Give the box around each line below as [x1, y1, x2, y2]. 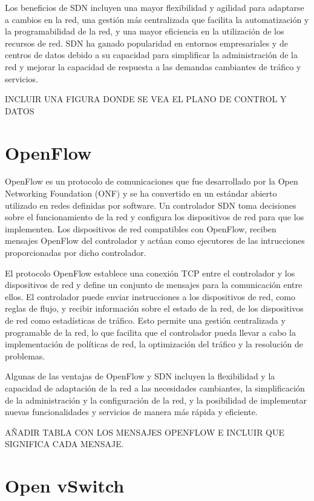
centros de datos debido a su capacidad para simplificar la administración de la [5, 48, 298, 61]
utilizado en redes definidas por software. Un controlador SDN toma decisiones [5, 198, 296, 211]
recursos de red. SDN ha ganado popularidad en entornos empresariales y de [5, 36, 288, 49]
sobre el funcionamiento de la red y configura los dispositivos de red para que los [5, 211, 304, 223]
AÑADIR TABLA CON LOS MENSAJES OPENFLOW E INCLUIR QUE [5, 425, 285, 438]
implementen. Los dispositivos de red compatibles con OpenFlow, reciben [5, 222, 276, 235]
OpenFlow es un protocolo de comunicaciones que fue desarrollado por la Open [5, 175, 298, 188]
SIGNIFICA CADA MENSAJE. [5, 437, 124, 450]
